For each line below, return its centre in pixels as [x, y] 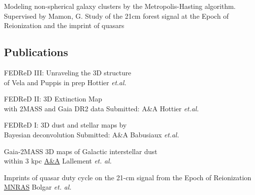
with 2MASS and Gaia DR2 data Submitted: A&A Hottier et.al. [101, 108]
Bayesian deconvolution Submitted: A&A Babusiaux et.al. [92, 134]
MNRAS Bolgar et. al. [38, 187]
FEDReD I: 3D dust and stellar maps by [65, 125]
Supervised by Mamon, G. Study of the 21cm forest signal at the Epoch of [116, 16]
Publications [36, 52]
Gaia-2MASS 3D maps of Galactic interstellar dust [81, 151]
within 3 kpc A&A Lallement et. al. [58, 161]
